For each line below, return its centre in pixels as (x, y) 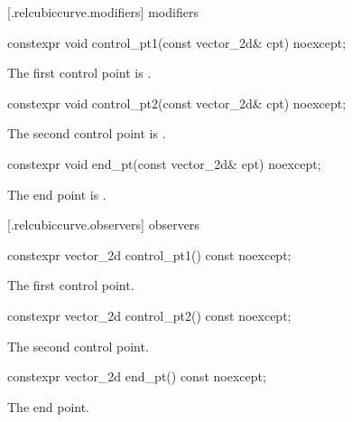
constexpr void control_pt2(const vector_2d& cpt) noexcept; (177, 103)
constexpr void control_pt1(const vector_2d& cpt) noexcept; (177, 42)
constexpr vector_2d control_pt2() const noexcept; (149, 315)
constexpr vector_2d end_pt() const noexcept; (137, 376)
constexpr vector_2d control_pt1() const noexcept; (149, 254)
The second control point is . (87, 133)
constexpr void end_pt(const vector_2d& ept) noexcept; (164, 163)
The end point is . (57, 194)
